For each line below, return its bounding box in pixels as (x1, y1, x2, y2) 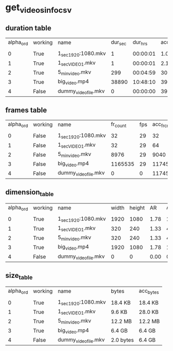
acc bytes (139, 287, 159, 295)
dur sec (110, 38, 127, 46)
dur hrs (132, 38, 148, 46)
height (129, 204, 145, 212)
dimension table (5, 188, 54, 198)
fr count (110, 120, 127, 129)
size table (5, 271, 33, 282)
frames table (5, 106, 47, 115)
